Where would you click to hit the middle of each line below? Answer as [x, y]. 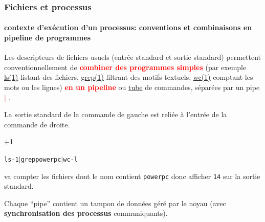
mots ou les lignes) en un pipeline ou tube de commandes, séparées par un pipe [132, 87]
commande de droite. [37, 124]
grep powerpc [41, 159]
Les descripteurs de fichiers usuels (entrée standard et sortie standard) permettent [133, 57]
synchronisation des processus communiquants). [86, 213]
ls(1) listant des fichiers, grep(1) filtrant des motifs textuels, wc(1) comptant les [129, 77]
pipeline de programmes [48, 38]
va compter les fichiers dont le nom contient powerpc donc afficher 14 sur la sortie [132, 176]
